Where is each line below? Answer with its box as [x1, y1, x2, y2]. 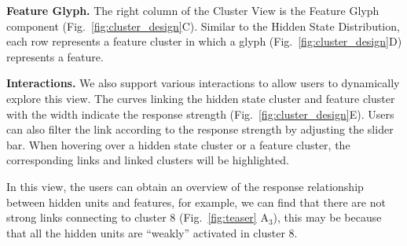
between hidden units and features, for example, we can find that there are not [6, 193, 386, 210]
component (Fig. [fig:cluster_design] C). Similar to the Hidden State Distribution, [6, 17, 400, 34]
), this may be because [273, 209, 382, 226]
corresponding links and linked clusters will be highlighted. [6, 152, 289, 168]
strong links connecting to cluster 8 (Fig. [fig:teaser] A [6, 209, 269, 226]
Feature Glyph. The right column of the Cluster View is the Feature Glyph [6, 2, 379, 18]
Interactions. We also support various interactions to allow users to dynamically [6, 75, 400, 91]
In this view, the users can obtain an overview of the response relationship [6, 178, 364, 194]
